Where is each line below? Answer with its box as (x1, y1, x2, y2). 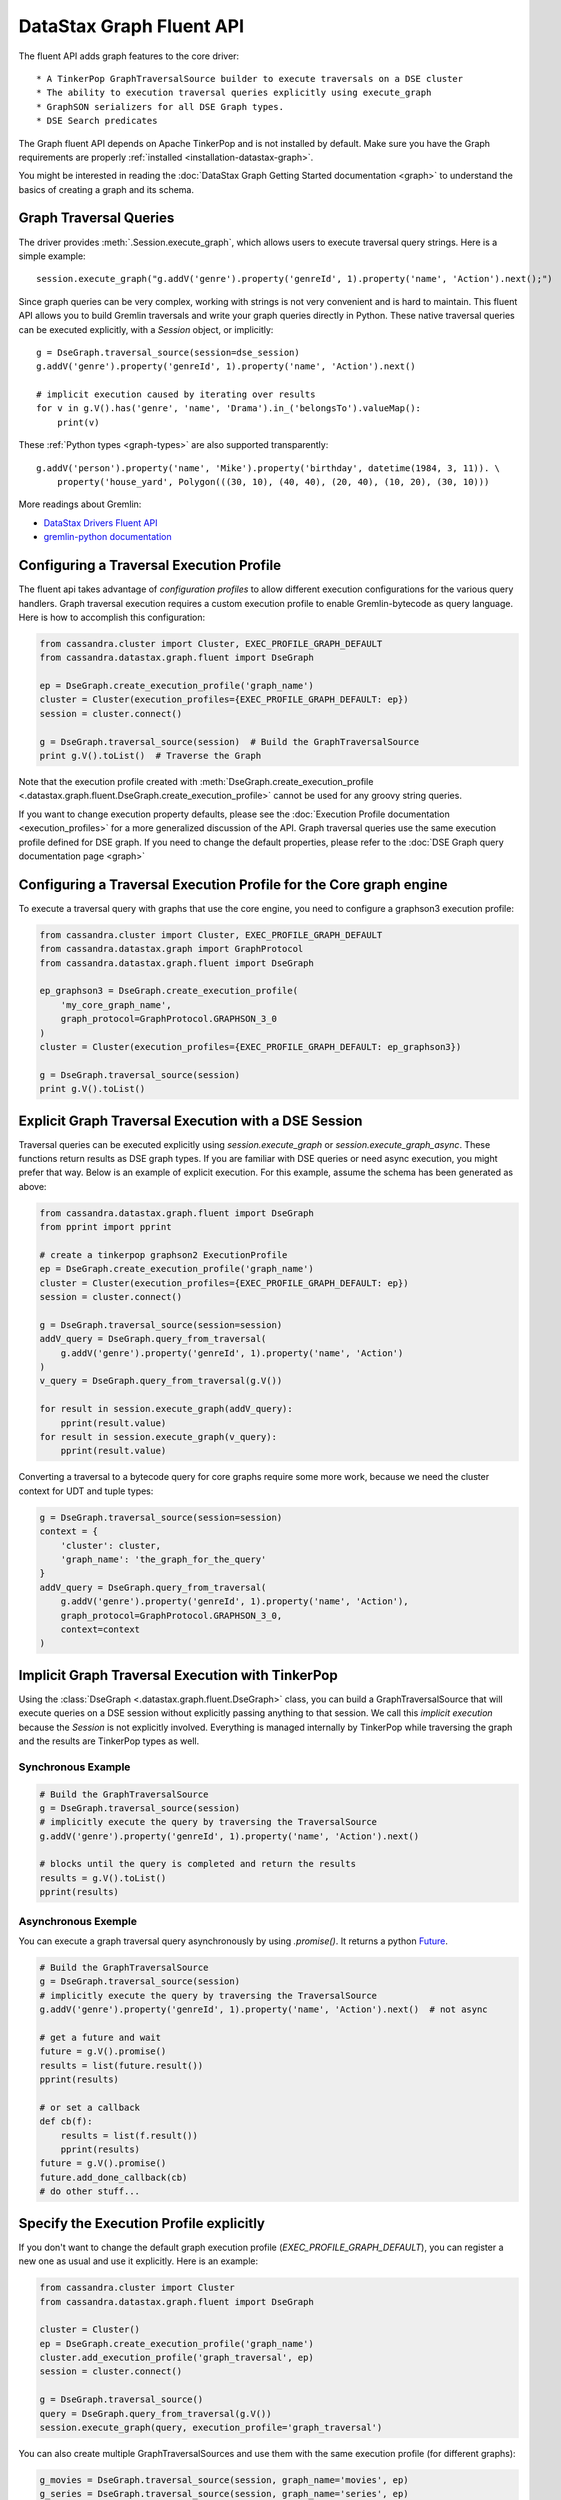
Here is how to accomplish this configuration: (18, 611, 205, 623)
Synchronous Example (18, 1760, 131, 1774)
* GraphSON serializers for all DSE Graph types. (36, 101, 285, 112)
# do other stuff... (39, 2186, 140, 2197)
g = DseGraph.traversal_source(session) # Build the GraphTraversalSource (39, 736, 420, 747)
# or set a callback (39, 2101, 140, 2113)
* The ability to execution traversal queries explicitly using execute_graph (36, 87, 432, 99)
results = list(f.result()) (60, 2130, 199, 2141)
